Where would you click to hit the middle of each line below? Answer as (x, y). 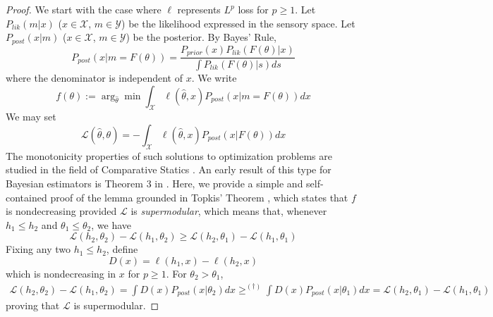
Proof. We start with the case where (84, 9)
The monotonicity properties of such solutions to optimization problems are (169, 155)
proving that (33, 305)
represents (199, 9)
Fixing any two (38, 249)
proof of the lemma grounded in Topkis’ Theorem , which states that (199, 197)
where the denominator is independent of (95, 77)
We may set (31, 117)
